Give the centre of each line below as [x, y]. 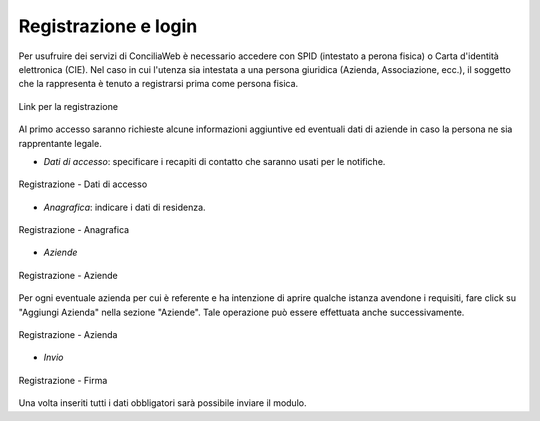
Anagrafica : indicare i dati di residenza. [124, 207]
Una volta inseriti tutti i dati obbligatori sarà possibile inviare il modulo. [162, 403]
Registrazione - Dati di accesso [83, 184]
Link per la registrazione [68, 106]
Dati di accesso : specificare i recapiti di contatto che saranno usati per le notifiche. [214, 161]
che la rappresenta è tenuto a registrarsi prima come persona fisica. [158, 84]
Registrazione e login [108, 26]
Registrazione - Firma [63, 380]
